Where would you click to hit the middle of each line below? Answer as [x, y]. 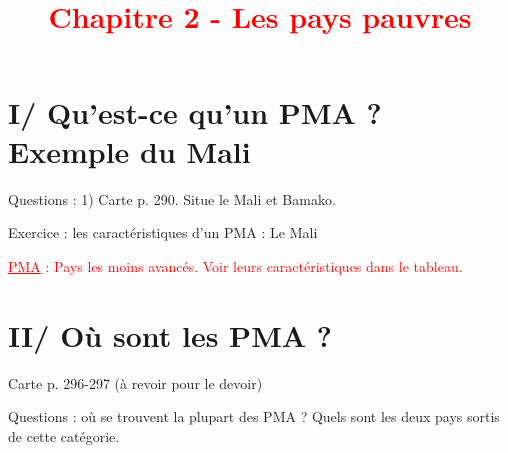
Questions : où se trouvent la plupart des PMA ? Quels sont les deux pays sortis [254, 416]
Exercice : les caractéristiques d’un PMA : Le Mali [163, 232]
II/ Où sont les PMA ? [170, 334]
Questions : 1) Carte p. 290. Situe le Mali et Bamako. [172, 198]
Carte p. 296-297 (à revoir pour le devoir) [135, 382]
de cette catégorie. [64, 435]
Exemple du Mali [129, 150]
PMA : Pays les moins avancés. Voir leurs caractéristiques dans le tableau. [235, 265]
